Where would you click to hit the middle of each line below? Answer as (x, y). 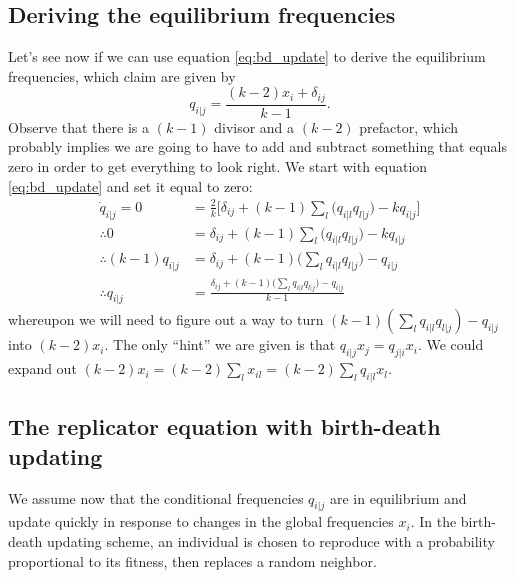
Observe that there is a (78, 126)
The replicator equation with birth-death (224, 426)
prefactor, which (409, 126)
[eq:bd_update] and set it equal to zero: (130, 185)
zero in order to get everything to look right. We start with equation (218, 166)
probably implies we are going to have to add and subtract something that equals (257, 146)
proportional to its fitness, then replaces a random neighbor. (192, 560)
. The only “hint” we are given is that (220, 344)
